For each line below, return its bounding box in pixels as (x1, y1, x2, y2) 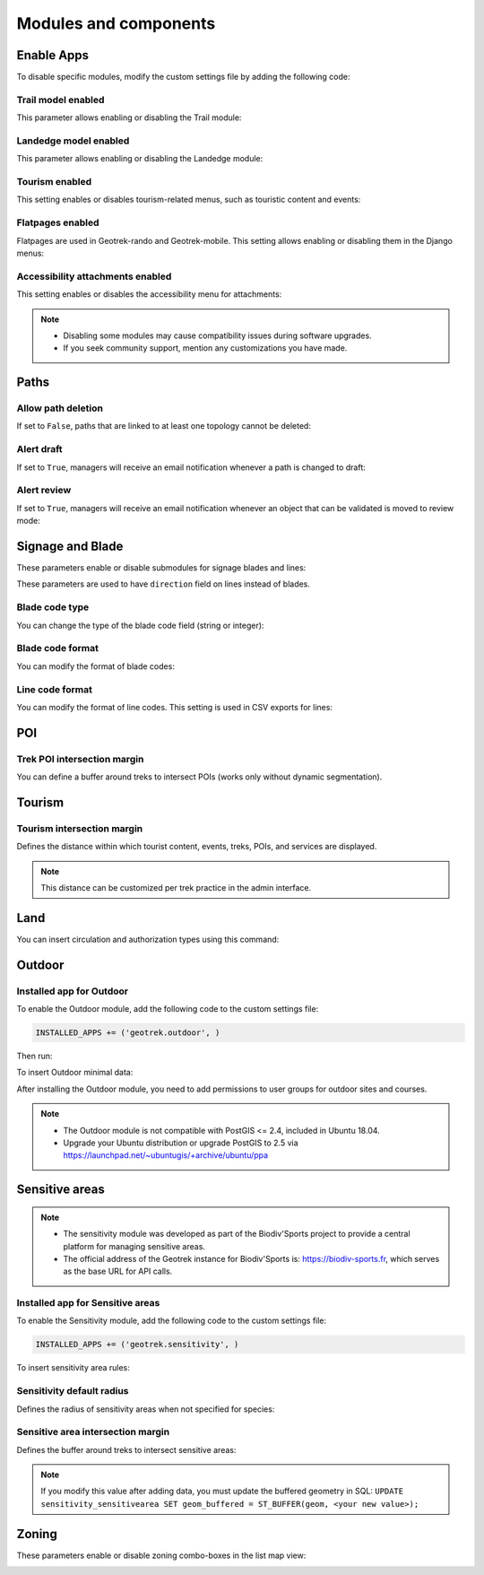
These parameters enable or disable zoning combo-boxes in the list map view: (16, 1550, 307, 1561)
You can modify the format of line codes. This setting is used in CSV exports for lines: (16, 701, 333, 712)
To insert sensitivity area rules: (16, 1362, 130, 1373)
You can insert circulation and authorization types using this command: (16, 934, 280, 944)
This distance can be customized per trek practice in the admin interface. (40, 882, 312, 892)
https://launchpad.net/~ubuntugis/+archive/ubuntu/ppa (63, 1150, 269, 1161)
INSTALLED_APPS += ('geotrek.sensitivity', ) (35, 1339, 239, 1350)
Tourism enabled (16, 176, 92, 188)
